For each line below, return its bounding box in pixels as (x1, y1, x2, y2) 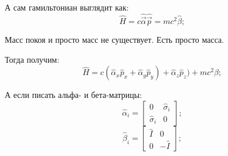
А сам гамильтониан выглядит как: (5, 1, 129, 13)
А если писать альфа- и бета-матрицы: (5, 89, 142, 101)
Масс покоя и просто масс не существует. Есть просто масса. (5, 33, 224, 46)
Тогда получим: (5, 53, 60, 65)
